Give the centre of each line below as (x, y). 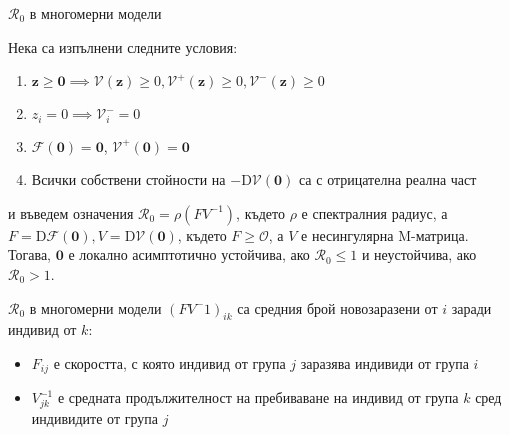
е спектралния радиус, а (374, 212)
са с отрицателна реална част (387, 179)
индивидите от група (94, 418)
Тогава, (29, 254)
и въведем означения (71, 212)
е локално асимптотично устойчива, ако (189, 254)
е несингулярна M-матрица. (385, 234)
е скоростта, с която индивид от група (169, 363)
